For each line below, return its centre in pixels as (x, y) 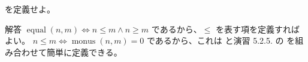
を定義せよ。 (30, 9)
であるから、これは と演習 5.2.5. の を (221, 40)
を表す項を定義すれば (257, 29)
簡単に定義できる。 (84, 52)
